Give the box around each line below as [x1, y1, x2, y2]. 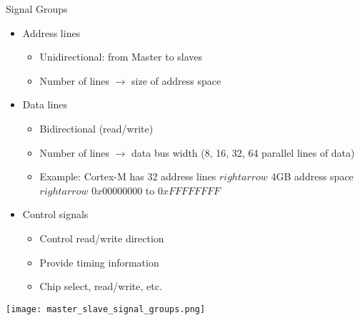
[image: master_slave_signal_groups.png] [6, 304, 206, 314]
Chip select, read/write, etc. [39, 279, 162, 294]
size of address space [131, 73, 221, 88]
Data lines [22, 97, 67, 112]
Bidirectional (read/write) [39, 120, 154, 135]
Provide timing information [39, 254, 159, 269]
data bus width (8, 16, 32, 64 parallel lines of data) [131, 145, 355, 160]
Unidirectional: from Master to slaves [39, 49, 203, 64]
